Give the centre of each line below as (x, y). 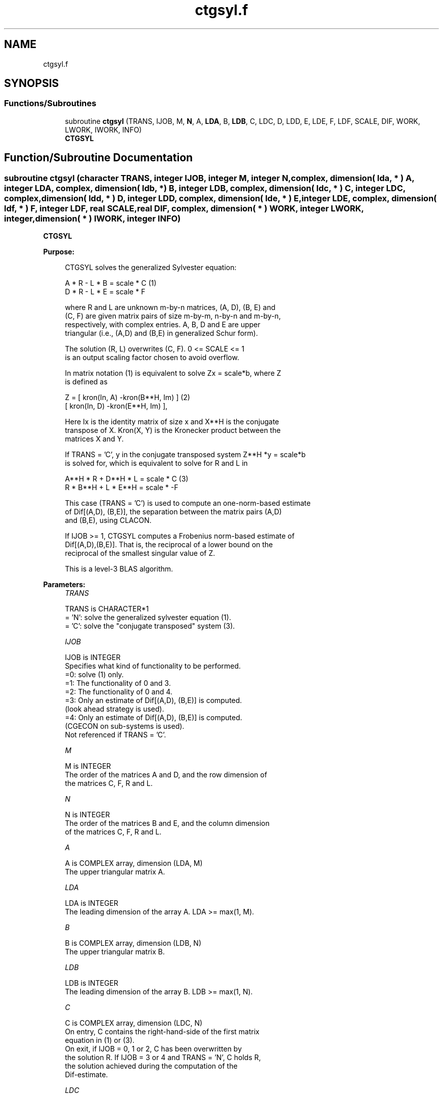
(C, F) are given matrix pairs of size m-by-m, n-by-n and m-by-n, (173, 316)
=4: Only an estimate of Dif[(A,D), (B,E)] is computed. (153, 718)
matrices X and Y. (94, 439)
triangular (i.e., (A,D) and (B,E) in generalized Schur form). (161, 333)
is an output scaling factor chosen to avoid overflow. (152, 358)
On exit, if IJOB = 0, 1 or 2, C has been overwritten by (153, 1049)
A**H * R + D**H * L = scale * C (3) (127, 479)
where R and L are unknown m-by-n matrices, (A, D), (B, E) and (170, 308)
